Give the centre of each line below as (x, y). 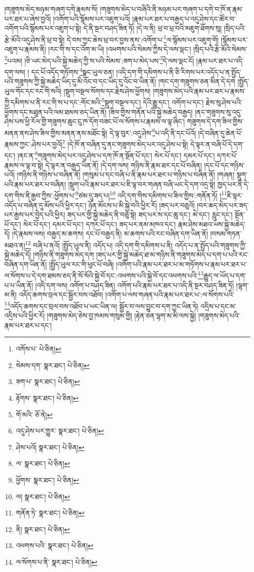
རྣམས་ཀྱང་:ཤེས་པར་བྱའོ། (34, 144)
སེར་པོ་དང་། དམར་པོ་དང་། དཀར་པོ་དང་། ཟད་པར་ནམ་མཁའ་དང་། (99, 224)
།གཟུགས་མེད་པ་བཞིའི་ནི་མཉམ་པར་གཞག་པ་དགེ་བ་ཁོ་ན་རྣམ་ (171, 9)
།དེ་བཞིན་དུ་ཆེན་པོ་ (220, 133)
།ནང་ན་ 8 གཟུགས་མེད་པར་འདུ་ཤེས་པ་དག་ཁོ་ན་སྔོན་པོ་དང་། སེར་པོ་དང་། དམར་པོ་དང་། (116, 154)
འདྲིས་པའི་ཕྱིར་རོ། (25, 316)
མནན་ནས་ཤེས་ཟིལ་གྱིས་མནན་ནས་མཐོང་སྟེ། (56, 133)
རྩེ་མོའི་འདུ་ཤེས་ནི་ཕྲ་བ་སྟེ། (35, 39)
